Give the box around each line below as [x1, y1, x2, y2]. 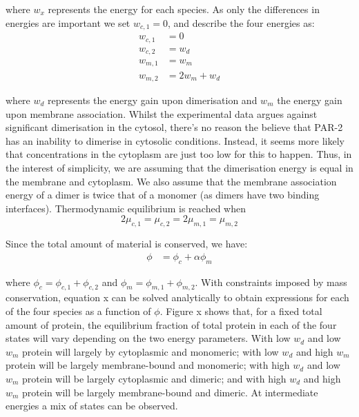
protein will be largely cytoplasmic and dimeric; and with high [22, 371, 287, 385]
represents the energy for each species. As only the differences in [48, 2, 320, 16]
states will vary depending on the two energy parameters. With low [6, 331, 291, 345]
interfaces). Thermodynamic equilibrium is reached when [6, 201, 246, 215]
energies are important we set [6, 15, 130, 30]
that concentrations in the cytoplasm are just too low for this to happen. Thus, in [6, 147, 352, 161]
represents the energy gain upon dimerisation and [48, 92, 258, 107]
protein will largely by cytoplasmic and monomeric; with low [22, 344, 279, 358]
